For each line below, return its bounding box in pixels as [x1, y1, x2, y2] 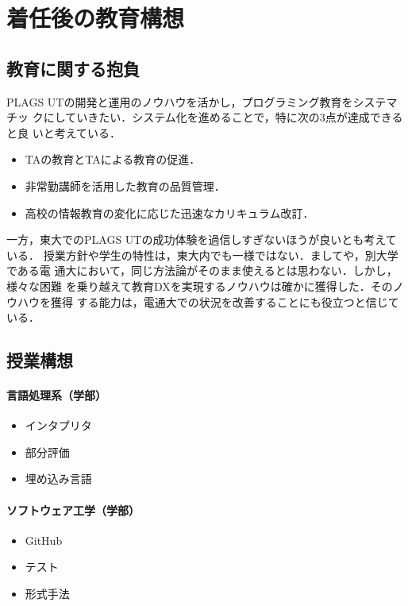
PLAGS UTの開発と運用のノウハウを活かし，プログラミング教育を [6, 93, 353, 110]
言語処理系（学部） [6, 387, 106, 403]
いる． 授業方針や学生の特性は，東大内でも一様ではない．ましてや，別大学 [6, 246, 398, 263]
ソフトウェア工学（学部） [6, 501, 140, 518]
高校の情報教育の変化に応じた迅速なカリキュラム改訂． [25, 204, 314, 221]
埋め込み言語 [25, 470, 92, 487]
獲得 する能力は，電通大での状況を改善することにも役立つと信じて [50, 293, 399, 310]
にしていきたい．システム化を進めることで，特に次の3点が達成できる [43, 109, 403, 125]
